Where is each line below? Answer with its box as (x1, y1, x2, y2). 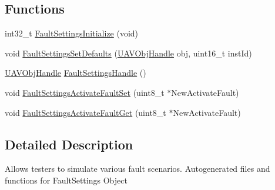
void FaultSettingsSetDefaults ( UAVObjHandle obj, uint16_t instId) (5, 46, 252, 59)
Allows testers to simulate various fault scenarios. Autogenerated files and (5, 162, 270, 175)
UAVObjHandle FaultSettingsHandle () (5, 66, 146, 79)
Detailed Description (5, 135, 133, 153)
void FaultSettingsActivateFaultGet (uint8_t (5, 106, 166, 118)
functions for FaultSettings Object (5, 174, 128, 186)
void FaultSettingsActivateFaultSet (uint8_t (5, 86, 165, 98)
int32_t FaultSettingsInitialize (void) (5, 27, 139, 39)
